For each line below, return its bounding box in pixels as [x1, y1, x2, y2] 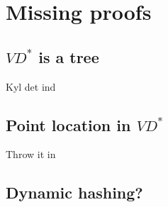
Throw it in [6, 147, 56, 162]
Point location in [6, 113, 131, 135]
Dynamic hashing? [6, 181, 143, 203]
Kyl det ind [6, 79, 56, 94]
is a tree [38, 45, 99, 67]
